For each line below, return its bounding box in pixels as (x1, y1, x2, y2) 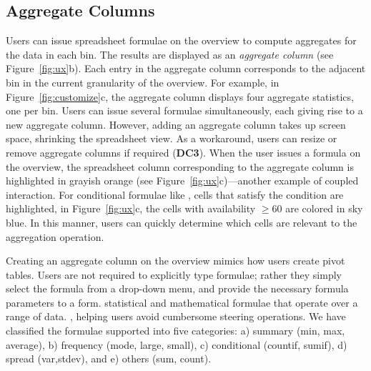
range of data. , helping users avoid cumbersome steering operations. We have (6, 309, 346, 324)
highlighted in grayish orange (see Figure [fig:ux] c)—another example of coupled (6, 173, 359, 188)
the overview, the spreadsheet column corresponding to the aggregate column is (6, 159, 354, 174)
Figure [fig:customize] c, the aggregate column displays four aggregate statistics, (6, 89, 354, 104)
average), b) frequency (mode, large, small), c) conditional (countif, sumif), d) (6, 337, 347, 352)
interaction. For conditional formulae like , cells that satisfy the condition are (6, 187, 344, 202)
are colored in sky (285, 201, 363, 216)
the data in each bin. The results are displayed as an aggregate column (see (6, 46, 334, 61)
